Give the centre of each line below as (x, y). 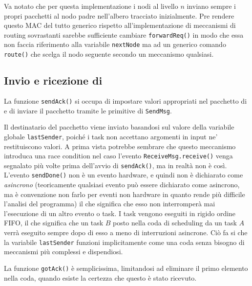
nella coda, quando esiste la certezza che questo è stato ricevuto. (100, 277)
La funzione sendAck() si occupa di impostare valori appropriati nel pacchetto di (126, 100)
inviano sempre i (211, 6)
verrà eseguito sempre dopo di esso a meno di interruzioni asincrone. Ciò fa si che (126, 232)
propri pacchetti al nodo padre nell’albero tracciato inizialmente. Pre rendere (119, 15)
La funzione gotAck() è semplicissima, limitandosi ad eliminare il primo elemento (126, 268)
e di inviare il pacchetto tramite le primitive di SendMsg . (88, 110)
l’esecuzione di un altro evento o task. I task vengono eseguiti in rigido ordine (120, 213)
